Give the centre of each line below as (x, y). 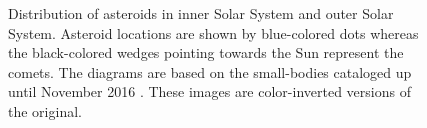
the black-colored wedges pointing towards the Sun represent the (206, 52)
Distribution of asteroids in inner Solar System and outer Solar (201, 13)
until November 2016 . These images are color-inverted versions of (209, 91)
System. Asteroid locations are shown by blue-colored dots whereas (213, 32)
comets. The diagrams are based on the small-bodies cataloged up (210, 71)
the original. (45, 110)
